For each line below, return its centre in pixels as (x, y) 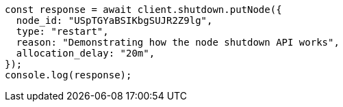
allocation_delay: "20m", (86, 53)
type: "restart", (62, 31)
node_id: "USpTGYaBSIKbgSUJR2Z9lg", (114, 20)
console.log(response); (68, 75)
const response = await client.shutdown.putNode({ (143, 10)
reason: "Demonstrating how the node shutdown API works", (178, 42)
